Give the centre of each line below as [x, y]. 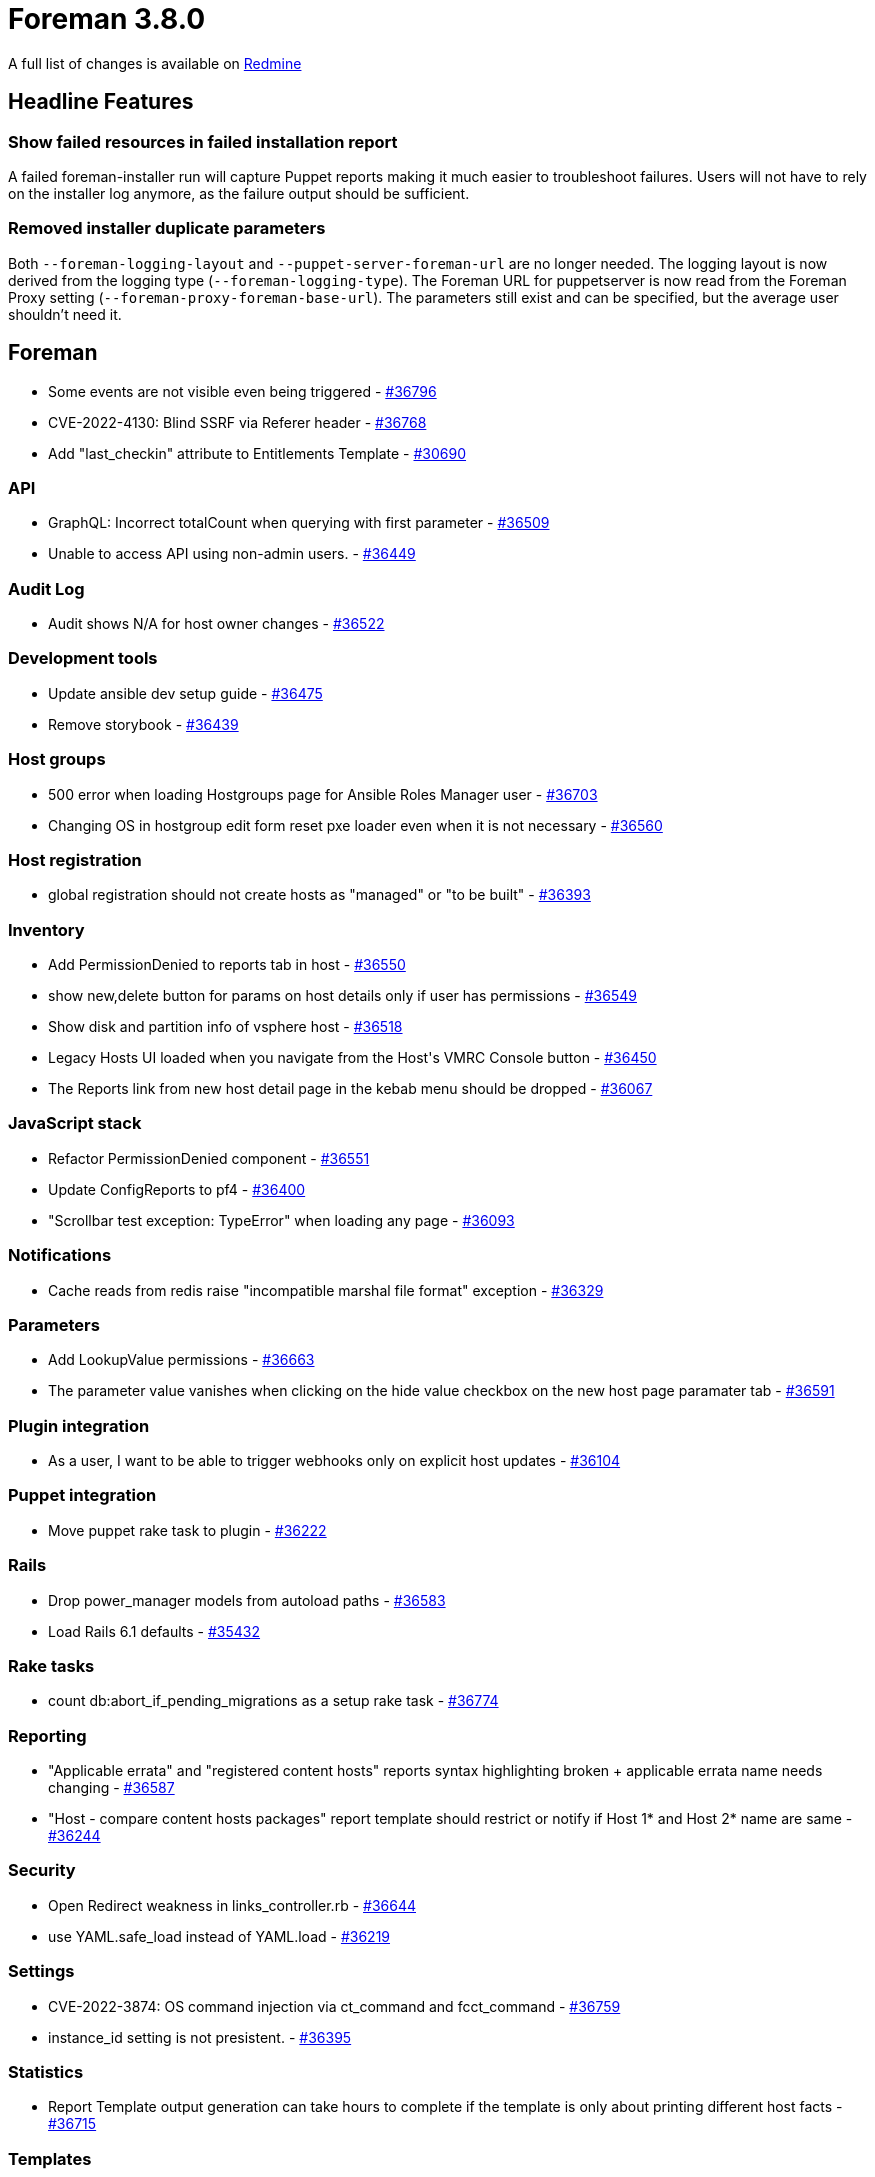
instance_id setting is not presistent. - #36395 [200, 2037]
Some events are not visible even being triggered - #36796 [242, 391]
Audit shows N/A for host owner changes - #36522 [216, 624]
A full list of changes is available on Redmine [155, 63]
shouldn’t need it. [65, 314]
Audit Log [46, 588]
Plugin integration [79, 1425]
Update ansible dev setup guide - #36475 [185, 693]
